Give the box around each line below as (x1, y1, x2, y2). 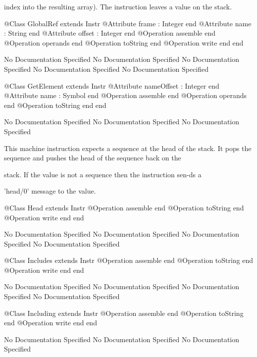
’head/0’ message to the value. (4, 186, 96, 196)
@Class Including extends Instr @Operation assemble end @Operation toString (4, 307, 244, 318)
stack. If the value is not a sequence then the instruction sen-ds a (4, 169, 202, 179)
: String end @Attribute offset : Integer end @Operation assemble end (4, 28, 215, 38)
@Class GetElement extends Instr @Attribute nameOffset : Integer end (4, 80, 219, 91)
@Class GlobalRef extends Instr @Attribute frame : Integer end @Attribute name (4, 18, 252, 28)
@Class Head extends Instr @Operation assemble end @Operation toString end (4, 202, 244, 212)
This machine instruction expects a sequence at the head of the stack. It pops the (4, 143, 252, 153)
